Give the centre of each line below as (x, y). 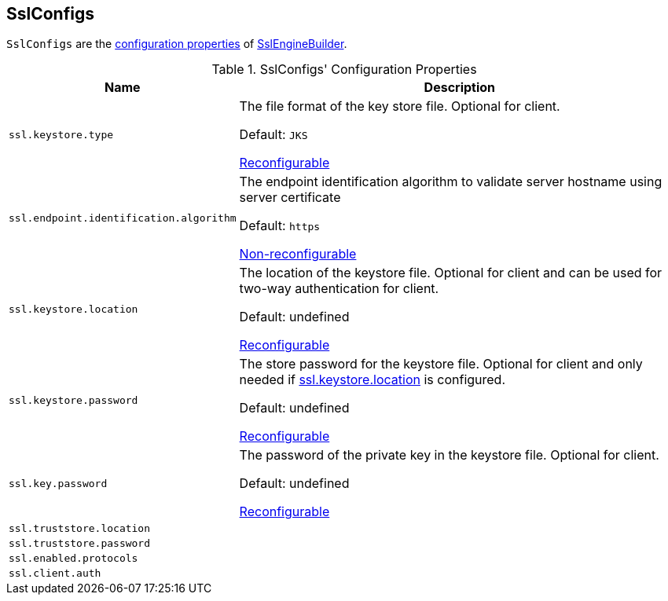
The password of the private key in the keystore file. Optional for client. (449, 455)
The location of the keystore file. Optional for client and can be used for (451, 273)
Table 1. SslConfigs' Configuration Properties (344, 70)
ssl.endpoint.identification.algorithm (123, 218)
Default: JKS (273, 135)
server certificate (290, 198)
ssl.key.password (58, 483)
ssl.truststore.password (80, 544)
